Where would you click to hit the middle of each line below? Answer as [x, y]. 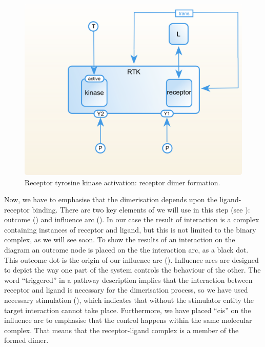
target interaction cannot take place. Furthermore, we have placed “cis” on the [128, 310]
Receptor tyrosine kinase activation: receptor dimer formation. [123, 182]
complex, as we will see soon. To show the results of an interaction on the [120, 239]
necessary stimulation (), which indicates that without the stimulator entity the [129, 300]
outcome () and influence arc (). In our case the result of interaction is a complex [132, 219]
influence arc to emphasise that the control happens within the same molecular [128, 320]
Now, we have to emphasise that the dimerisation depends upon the [111, 199]
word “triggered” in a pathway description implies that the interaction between [128, 279]
